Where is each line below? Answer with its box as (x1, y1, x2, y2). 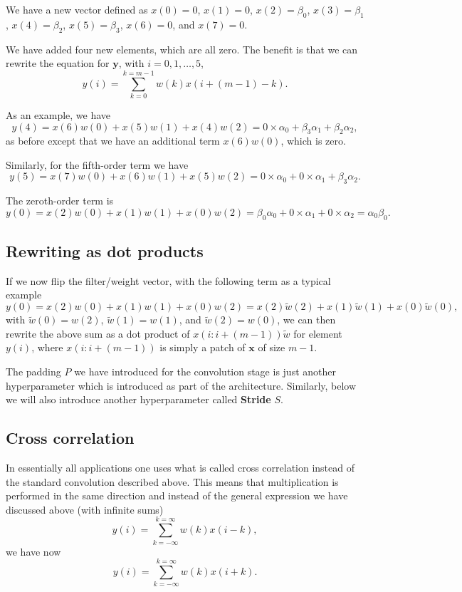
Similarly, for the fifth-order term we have (6, 157, 189, 172)
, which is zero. (280, 133, 346, 148)
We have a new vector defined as (6, 2, 148, 16)
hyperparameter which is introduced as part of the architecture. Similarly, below (6, 378, 357, 393)
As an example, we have (6, 107, 111, 122)
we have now (6, 544, 61, 559)
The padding (6, 364, 61, 379)
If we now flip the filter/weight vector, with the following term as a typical (6, 273, 331, 288)
